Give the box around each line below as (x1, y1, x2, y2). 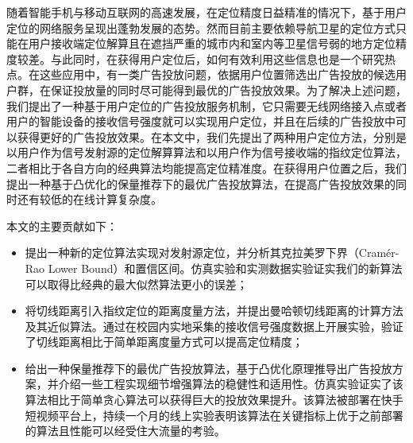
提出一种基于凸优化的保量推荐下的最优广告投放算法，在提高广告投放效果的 (6, 175, 396, 192)
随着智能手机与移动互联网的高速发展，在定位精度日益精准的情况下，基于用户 (6, 4, 407, 20)
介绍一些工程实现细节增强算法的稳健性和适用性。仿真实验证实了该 (58, 375, 403, 392)
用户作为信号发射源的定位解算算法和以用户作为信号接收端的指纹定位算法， (17, 144, 407, 161)
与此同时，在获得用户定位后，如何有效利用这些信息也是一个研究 (50, 50, 384, 67)
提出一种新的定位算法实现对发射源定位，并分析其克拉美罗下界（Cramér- (25, 244, 399, 261)
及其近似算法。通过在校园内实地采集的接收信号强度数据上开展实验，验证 (25, 317, 403, 334)
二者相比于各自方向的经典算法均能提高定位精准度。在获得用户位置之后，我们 (6, 159, 407, 176)
